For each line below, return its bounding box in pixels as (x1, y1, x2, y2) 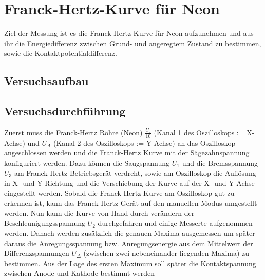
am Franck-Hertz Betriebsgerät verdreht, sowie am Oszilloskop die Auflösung (14, 167, 256, 178)
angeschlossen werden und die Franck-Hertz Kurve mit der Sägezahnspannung (4, 147, 250, 158)
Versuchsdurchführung (4, 103, 126, 119)
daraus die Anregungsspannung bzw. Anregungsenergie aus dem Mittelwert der (4, 237, 253, 248)
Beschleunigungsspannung (4, 217, 85, 228)
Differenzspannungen (4, 248, 69, 258)
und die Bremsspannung (182, 157, 258, 168)
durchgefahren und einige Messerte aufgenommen (98, 217, 253, 228)
